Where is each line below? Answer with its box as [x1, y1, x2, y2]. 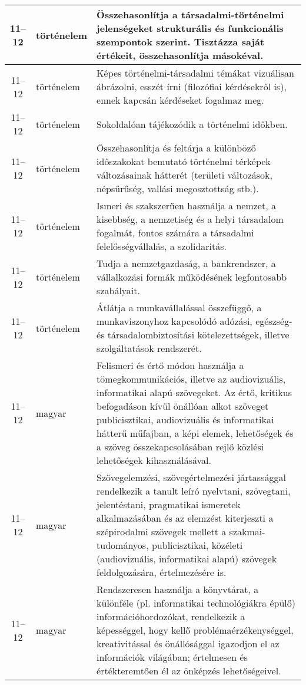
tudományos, [97, 538, 149, 552]
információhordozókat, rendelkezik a [97, 610, 245, 623]
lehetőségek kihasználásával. [97, 453, 211, 467]
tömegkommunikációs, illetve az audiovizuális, [97, 372, 286, 386]
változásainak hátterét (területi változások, [97, 168, 273, 182]
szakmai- [229, 525, 265, 538]
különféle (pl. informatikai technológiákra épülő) [97, 596, 296, 610]
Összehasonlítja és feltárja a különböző [97, 141, 256, 154]
